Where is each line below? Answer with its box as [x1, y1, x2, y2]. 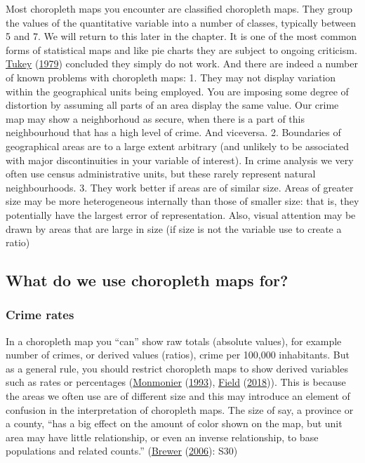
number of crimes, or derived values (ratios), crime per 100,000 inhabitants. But [6, 347, 350, 362]
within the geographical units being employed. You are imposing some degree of [6, 83, 349, 98]
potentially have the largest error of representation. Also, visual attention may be [6, 207, 356, 222]
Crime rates [6, 306, 74, 323]
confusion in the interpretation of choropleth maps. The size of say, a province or [6, 402, 354, 417]
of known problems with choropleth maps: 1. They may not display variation [6, 69, 336, 84]
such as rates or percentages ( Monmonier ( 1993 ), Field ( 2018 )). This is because [6, 375, 346, 389]
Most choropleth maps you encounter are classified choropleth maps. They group [6, 1, 353, 15]
